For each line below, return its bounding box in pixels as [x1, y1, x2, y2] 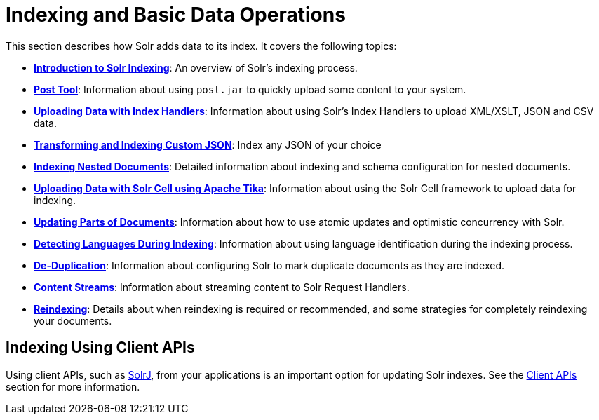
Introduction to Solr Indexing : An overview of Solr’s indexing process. [34, 61, 358, 74]
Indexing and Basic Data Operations [6, 3, 346, 27]
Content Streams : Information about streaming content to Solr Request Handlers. [34, 280, 410, 293]
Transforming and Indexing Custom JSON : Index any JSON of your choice [34, 138, 382, 151]
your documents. [34, 314, 112, 327]
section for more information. [6, 380, 140, 393]
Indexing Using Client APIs [6, 339, 195, 357]
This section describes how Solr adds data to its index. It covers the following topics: [6, 39, 397, 52]
